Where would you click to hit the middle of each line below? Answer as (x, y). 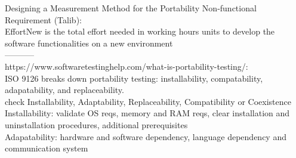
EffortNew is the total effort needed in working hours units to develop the (140, 31)
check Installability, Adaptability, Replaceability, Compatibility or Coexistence (148, 101)
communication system (47, 148)
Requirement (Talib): (43, 19)
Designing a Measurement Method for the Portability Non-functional (131, 8)
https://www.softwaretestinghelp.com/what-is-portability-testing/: (127, 66)
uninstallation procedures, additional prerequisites (96, 124)
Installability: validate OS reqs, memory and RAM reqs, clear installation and (147, 113)
